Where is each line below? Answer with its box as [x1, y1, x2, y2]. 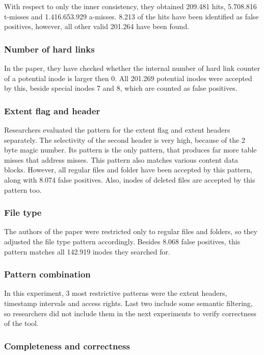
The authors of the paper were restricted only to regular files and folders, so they [4, 226, 257, 237]
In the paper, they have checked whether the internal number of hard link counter [4, 63, 260, 73]
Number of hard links [4, 42, 95, 55]
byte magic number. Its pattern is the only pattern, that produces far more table [4, 144, 257, 155]
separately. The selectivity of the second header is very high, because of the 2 [4, 134, 245, 145]
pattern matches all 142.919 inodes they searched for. [4, 246, 170, 257]
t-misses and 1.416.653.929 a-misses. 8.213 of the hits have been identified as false [4, 11, 259, 21]
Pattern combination [4, 268, 91, 281]
